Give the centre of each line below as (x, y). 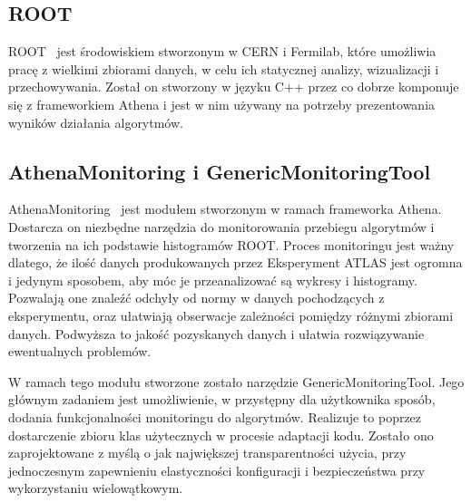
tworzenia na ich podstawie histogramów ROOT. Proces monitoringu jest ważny (231, 244)
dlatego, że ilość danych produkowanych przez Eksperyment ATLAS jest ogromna (235, 262)
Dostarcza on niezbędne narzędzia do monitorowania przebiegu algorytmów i (221, 226)
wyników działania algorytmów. (96, 122)
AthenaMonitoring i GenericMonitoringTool (220, 171)
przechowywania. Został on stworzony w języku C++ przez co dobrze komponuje (234, 87)
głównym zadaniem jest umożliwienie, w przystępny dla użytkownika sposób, (222, 399)
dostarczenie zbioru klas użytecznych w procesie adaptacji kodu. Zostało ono (221, 435)
